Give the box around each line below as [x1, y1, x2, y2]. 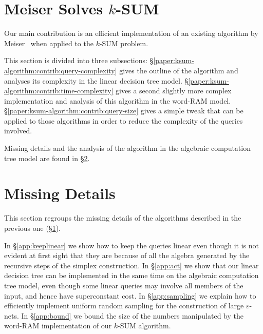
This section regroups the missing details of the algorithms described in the [4, 212, 241, 223]
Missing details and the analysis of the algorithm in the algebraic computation [4, 143, 251, 153]
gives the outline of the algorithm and [119, 65, 238, 75]
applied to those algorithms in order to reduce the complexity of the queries [4, 115, 243, 126]
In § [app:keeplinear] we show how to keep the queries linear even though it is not [4, 240, 259, 250]
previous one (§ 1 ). [4, 222, 61, 233]
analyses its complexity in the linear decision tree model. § [4, 75, 189, 86]
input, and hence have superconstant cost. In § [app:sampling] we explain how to [4, 290, 256, 301]
